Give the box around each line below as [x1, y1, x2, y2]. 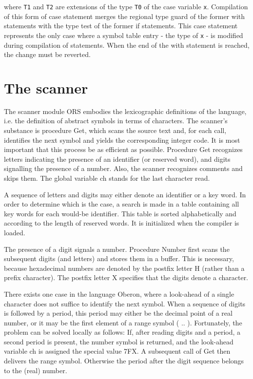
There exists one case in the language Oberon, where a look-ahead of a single [4, 288, 234, 299]
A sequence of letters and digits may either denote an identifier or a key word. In [4, 189, 246, 199]
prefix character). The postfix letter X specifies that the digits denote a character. [4, 272, 249, 283]
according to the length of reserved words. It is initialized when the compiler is [4, 218, 239, 228]
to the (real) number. [4, 365, 67, 375]
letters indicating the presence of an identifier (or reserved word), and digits [4, 153, 231, 164]
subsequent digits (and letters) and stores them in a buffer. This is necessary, [4, 253, 234, 264]
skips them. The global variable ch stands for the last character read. [4, 172, 210, 183]
